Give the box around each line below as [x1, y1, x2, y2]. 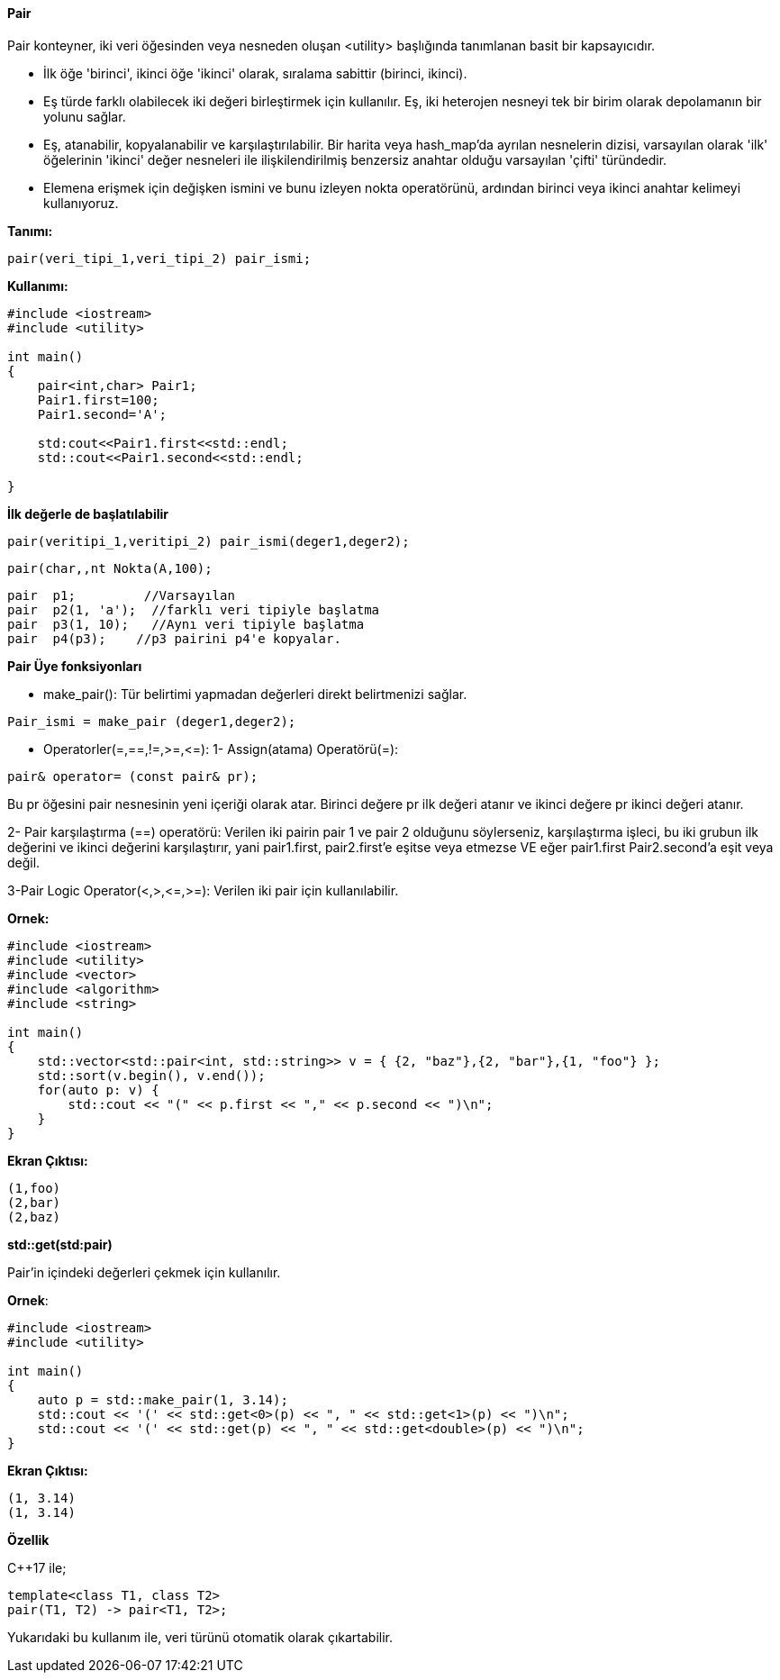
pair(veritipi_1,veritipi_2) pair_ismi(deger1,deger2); [7, 533, 410, 549]
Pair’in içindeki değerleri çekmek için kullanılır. [7, 1264, 281, 1280]
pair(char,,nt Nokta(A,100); [7, 560, 213, 576]
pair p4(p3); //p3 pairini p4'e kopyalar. [7, 631, 341, 646]
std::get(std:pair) [7, 1236, 113, 1252]
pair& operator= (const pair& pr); [7, 768, 258, 784]
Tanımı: [7, 222, 53, 239]
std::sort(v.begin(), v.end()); [37, 1067, 266, 1083]
